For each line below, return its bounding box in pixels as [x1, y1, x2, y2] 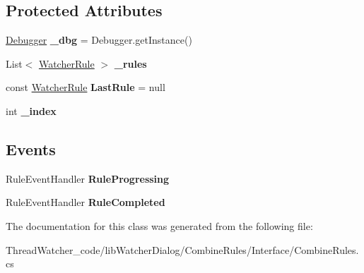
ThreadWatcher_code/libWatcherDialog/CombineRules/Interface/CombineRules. [6, 242, 359, 257]
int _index [6, 103, 57, 118]
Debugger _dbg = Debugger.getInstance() [6, 32, 192, 47]
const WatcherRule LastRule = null [6, 80, 165, 95]
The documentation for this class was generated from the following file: [6, 218, 313, 233]
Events [6, 138, 56, 159]
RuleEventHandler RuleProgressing [6, 171, 170, 186]
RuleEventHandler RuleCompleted [6, 195, 165, 210]
